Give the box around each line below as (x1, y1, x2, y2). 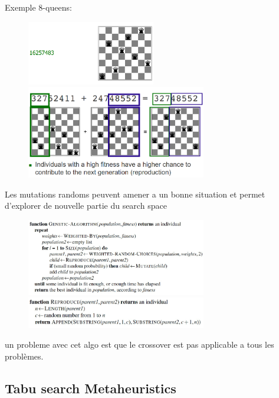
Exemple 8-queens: (5, 1, 72, 13)
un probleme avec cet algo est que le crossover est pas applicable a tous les (5, 338, 274, 351)
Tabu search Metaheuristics (5, 378, 176, 397)
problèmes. (5, 350, 44, 362)
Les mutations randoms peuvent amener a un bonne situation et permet (5, 187, 265, 200)
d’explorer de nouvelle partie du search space (5, 199, 167, 212)
